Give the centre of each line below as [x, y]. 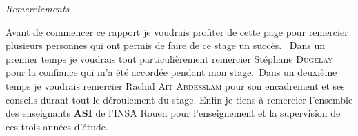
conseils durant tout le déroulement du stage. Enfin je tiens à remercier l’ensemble [179, 99]
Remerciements [38, 8]
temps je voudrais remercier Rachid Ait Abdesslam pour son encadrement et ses [175, 85]
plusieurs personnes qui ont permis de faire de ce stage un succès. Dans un [166, 45]
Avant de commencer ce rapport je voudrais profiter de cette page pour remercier [177, 31]
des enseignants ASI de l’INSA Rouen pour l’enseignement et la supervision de [173, 113]
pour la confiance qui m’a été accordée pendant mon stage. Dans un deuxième [171, 72]
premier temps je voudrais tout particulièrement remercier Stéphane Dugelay [169, 58]
